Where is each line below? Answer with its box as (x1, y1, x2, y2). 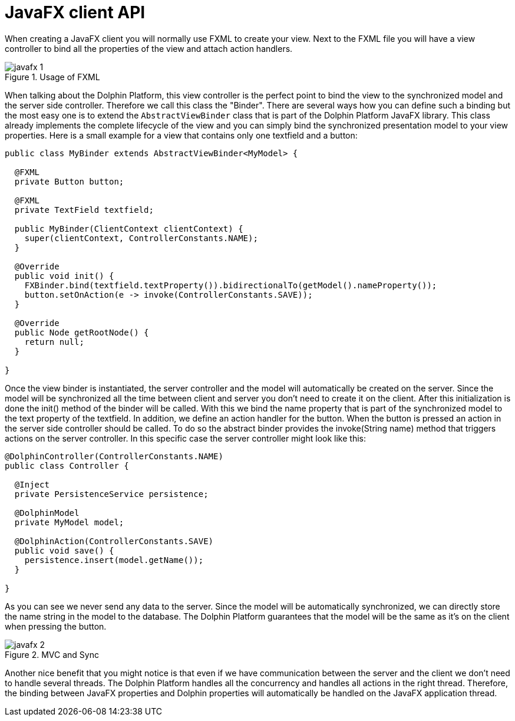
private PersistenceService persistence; (14, 489, 209, 499)
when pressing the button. (5, 621, 107, 631)
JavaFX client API (5, 2, 146, 22)
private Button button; (14, 176, 124, 186)
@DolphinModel (14, 508, 80, 518)
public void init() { (14, 271, 114, 281)
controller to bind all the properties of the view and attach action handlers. (5, 43, 293, 54)
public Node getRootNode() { (14, 327, 149, 337)
